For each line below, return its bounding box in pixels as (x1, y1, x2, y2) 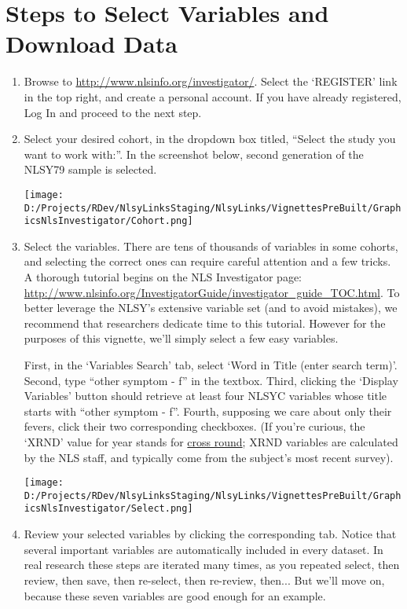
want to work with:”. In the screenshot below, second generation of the (24, 145, 364, 162)
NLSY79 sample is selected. (24, 161, 157, 178)
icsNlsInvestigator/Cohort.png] (24, 215, 193, 227)
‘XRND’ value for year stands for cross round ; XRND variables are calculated (24, 433, 398, 449)
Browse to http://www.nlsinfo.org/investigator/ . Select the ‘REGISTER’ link (24, 73, 398, 90)
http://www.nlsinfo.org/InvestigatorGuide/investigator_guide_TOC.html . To (24, 284, 400, 300)
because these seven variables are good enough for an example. (24, 587, 326, 603)
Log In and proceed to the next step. (24, 104, 202, 120)
